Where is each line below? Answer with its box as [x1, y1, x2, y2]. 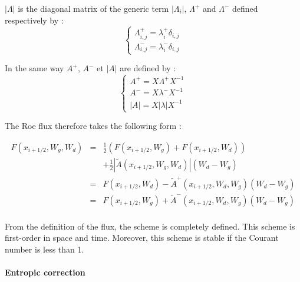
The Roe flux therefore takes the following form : [5, 120, 182, 132]
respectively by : [5, 14, 64, 26]
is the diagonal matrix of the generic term [18, 2, 169, 14]
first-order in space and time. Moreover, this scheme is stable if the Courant [5, 231, 279, 244]
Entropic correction [5, 266, 85, 278]
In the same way [5, 62, 64, 74]
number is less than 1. [5, 243, 84, 255]
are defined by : [120, 62, 176, 74]
